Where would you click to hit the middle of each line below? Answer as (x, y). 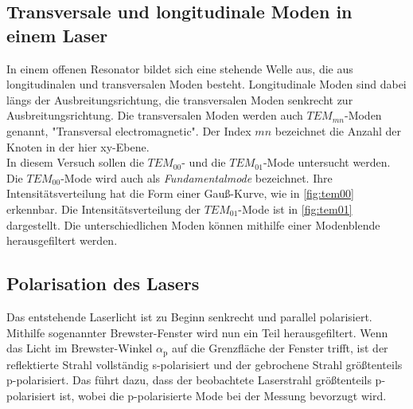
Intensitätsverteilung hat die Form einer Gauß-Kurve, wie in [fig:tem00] (180, 193)
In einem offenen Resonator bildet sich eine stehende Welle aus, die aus (180, 68)
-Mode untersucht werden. (327, 162)
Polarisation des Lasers (103, 283)
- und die (204, 162)
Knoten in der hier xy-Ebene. (78, 146)
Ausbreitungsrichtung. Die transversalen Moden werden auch (155, 115)
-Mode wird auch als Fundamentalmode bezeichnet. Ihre (197, 177)
